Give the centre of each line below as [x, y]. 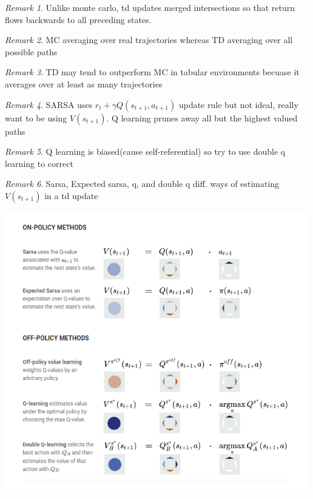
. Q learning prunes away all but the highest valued [202, 117]
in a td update [71, 195]
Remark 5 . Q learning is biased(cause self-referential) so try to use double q [145, 151]
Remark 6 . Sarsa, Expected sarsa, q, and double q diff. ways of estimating [142, 184]
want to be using [36, 117]
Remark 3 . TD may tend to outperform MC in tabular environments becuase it [152, 72]
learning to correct [39, 163]
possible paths [31, 51]
